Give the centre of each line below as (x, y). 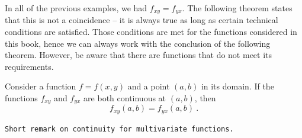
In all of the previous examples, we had (76, 8)
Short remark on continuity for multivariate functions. (119, 129)
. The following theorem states (237, 8)
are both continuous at (125, 98)
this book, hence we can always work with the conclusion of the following (138, 43)
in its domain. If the (237, 86)
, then (205, 98)
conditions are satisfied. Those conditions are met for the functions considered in (151, 32)
